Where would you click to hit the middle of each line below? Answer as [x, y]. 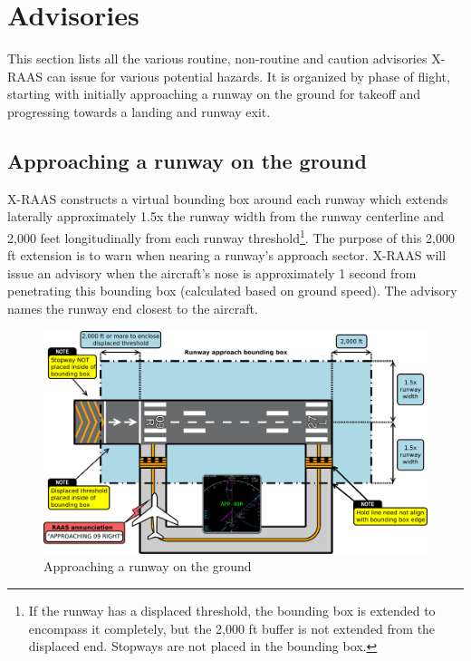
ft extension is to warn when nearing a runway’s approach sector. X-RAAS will [227, 255]
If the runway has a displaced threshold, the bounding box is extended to [232, 611]
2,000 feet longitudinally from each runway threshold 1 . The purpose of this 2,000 [231, 236]
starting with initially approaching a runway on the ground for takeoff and [214, 94]
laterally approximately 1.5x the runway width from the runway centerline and [226, 216]
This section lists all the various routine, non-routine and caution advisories [217, 58]
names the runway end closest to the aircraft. [133, 308]
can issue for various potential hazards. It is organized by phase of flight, [248, 76]
